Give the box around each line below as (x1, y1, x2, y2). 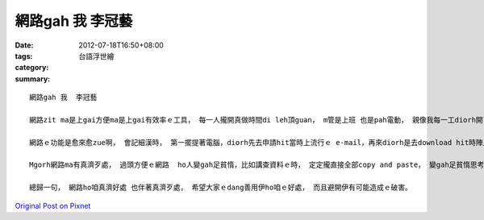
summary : (15, 73, 51, 84)
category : (15, 63, 49, 73)
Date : (15, 40, 34, 50)
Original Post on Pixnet (15, 201, 91, 210)
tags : (15, 51, 33, 60)
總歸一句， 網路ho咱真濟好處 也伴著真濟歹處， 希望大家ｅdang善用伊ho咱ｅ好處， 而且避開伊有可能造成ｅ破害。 (29, 183, 413, 193)
